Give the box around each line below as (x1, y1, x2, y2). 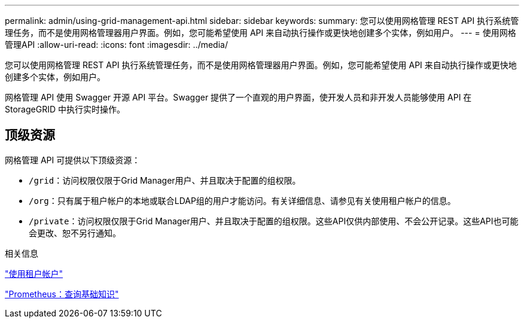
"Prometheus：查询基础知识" (5, 288, 119, 299)
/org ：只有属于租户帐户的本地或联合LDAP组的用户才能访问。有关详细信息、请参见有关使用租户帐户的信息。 (29, 195, 456, 206)
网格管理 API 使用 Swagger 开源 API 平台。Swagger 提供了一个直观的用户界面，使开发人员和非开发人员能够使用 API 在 (5, 92, 472, 102)
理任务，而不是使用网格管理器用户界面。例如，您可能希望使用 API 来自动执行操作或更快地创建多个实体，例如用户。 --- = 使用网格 (5, 28, 516, 38)
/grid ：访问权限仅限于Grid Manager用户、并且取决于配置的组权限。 (29, 175, 301, 185)
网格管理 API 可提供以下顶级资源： (5, 154, 141, 165)
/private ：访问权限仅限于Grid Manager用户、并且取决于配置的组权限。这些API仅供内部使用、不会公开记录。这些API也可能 (29, 215, 519, 226)
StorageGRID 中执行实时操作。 (5, 104, 125, 114)
